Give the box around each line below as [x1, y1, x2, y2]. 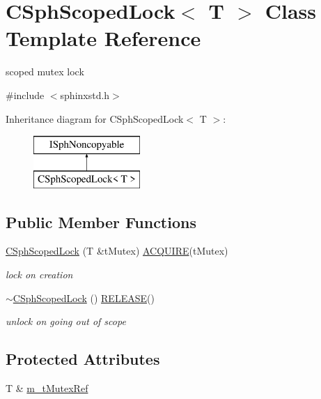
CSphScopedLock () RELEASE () [13, 290, 155, 305]
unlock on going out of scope [6, 314, 126, 329]
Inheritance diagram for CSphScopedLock [6, 111, 184, 126]
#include [6, 87, 45, 102]
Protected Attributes [6, 348, 160, 370]
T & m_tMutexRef [6, 381, 88, 396]
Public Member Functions [6, 211, 196, 232]
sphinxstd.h [60, 87, 110, 102]
